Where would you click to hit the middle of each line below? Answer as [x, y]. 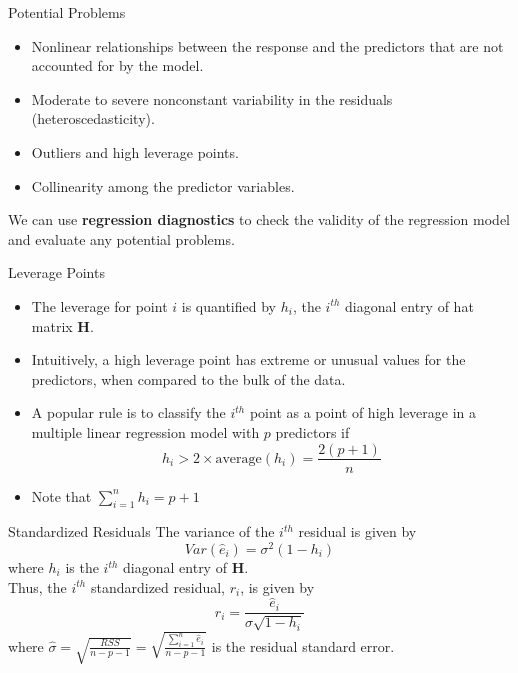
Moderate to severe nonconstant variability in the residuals [212, 98]
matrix [52, 325]
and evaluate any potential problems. [121, 238]
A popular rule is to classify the [128, 412]
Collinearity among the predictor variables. [163, 185]
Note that [61, 495]
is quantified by [228, 305]
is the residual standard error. [303, 645]
